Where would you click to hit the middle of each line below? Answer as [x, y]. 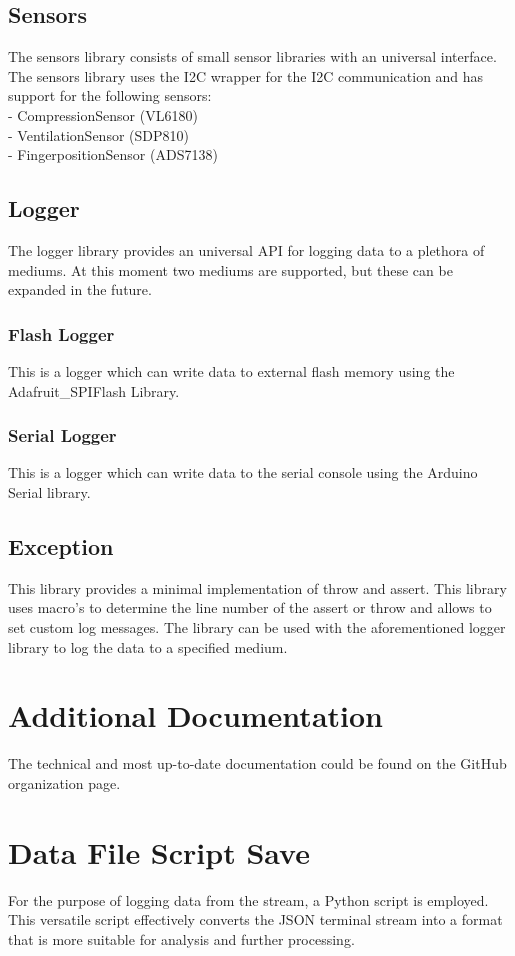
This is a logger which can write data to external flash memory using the [231, 370]
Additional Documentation [195, 715]
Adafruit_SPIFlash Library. [94, 390]
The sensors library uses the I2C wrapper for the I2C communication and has [246, 75]
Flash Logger [61, 333]
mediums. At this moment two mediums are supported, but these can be [230, 269]
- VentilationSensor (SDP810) [98, 134]
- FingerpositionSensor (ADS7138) [113, 154]
